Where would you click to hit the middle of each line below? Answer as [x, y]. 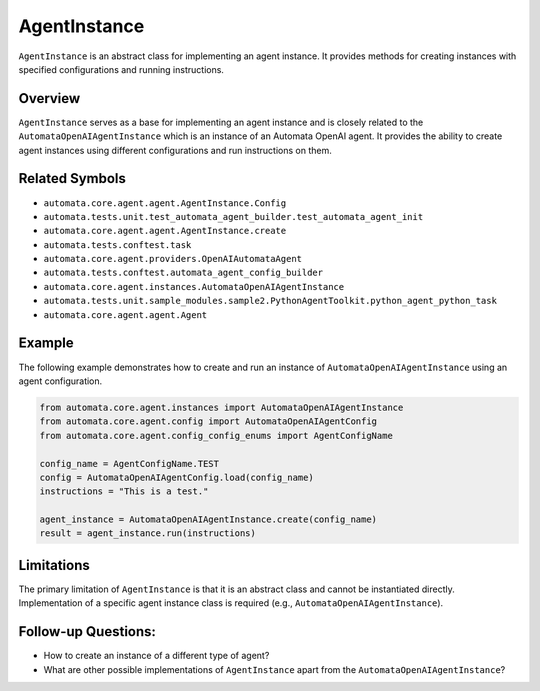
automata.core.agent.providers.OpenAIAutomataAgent [173, 259]
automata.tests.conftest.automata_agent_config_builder [183, 273]
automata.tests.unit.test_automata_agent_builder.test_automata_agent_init [233, 216]
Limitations [54, 565]
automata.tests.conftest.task [117, 244]
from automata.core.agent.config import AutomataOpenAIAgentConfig [208, 421]
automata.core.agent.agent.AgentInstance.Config [165, 203]
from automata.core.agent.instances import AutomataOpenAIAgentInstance [221, 407]
